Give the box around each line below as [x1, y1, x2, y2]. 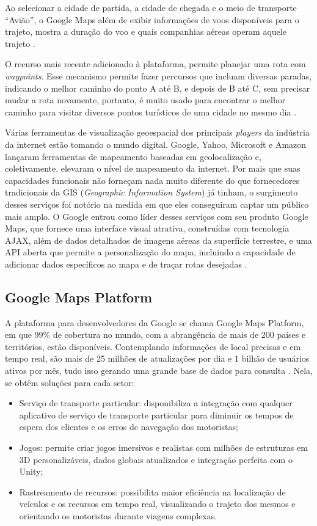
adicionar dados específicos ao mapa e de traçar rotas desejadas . [5, 257, 247, 270]
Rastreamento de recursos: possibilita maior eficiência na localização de [19, 485, 286, 498]
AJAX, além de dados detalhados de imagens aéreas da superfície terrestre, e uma [5, 233, 312, 246]
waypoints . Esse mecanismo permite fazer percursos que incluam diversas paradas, [5, 69, 312, 82]
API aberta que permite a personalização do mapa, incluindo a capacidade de [5, 246, 296, 258]
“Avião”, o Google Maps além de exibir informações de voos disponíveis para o [5, 13, 299, 26]
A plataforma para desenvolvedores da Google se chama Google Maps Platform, [5, 316, 304, 329]
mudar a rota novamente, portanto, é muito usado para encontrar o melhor [5, 93, 286, 106]
